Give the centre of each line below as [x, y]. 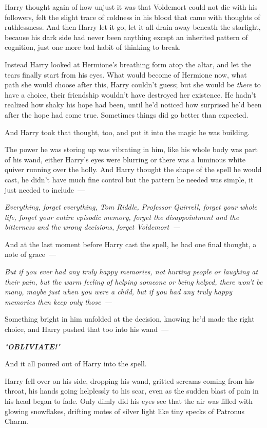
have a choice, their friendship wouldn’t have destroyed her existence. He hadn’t [130, 94]
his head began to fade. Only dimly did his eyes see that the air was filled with [129, 401]
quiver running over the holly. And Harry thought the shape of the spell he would [133, 169]
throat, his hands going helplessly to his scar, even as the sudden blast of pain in [132, 391]
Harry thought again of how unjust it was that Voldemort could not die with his [131, 7]
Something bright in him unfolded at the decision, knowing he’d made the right [130, 319]
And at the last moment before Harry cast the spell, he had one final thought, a [131, 244]
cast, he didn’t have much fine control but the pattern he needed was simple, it [129, 179]
